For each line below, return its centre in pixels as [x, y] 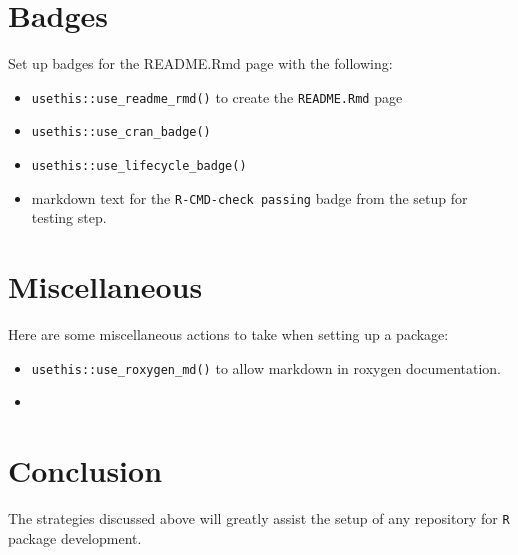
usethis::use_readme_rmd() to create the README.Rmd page [217, 96]
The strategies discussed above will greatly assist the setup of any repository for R [259, 518]
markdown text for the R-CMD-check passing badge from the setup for [249, 197]
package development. [75, 537]
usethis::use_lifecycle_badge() [139, 166]
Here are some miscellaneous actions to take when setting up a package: [228, 334]
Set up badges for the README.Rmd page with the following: [200, 63]
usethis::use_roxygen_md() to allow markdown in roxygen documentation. [266, 367]
